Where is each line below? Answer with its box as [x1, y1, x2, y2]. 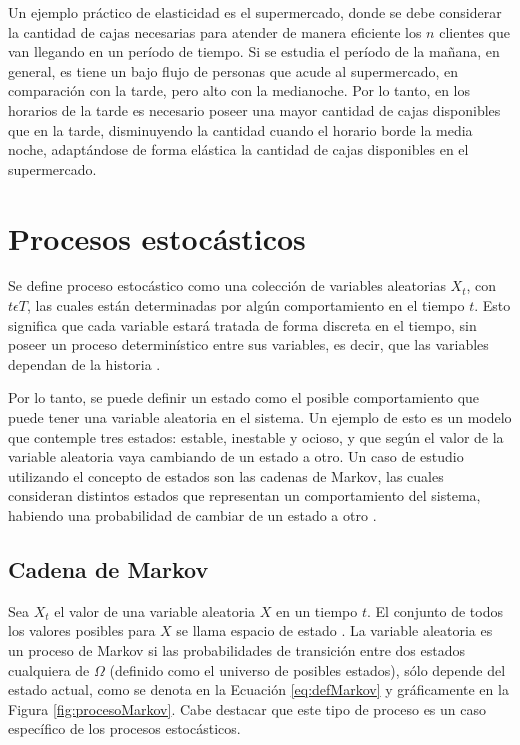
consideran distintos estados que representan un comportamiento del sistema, [8, 485, 481, 506]
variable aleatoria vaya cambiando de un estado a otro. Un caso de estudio [8, 446, 464, 467]
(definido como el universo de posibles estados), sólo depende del [109, 659, 506, 680]
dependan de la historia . [8, 353, 161, 374]
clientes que [439, 21, 511, 42]
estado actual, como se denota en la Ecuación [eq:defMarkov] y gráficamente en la [8, 679, 509, 700]
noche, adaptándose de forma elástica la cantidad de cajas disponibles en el [8, 139, 469, 160]
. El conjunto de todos [366, 600, 503, 621]
